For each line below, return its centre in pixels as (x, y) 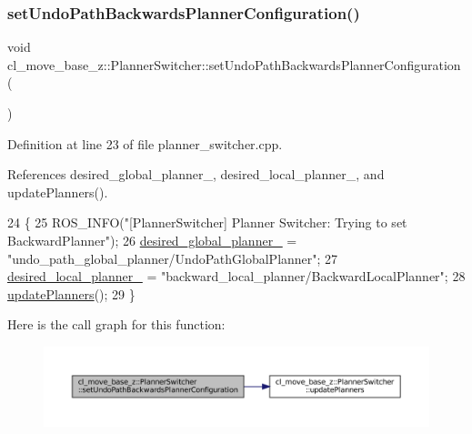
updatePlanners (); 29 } (71, 293)
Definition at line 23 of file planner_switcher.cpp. (145, 143)
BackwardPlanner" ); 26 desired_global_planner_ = (152, 240)
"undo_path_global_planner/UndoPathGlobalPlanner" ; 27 (173, 258)
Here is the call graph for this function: (116, 324)
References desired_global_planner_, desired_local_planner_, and (196, 174)
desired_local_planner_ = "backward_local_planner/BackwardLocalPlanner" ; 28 (236, 276)
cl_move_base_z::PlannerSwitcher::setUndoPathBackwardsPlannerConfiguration (234, 64)
